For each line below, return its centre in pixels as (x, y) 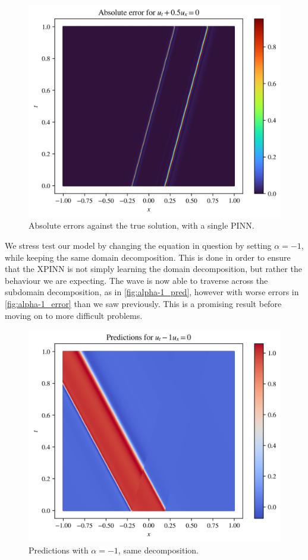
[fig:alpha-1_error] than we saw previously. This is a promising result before (143, 303)
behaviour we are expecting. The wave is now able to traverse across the (136, 280)
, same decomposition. (158, 550)
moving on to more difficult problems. (74, 315)
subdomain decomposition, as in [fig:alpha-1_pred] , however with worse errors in (152, 292)
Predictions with (59, 550)
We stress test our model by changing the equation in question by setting (138, 245)
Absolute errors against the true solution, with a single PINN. (142, 225)
